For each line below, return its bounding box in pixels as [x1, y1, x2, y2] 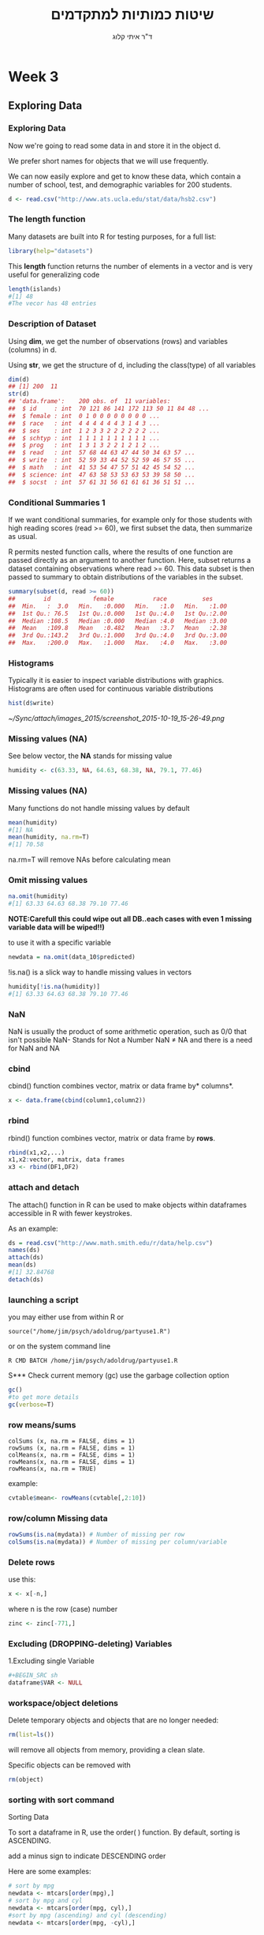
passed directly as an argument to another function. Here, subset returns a [8, 556, 251, 565]
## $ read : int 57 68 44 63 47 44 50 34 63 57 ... [8, 449, 195, 457]
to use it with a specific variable [8, 938, 112, 948]
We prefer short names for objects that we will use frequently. [8, 156, 209, 165]
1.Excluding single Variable [8, 1656, 95, 1665]
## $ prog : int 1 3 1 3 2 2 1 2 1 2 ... [8, 441, 160, 450]
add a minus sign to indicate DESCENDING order [8, 1851, 166, 1861]
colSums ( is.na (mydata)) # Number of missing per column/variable [8, 1538, 227, 1546]
